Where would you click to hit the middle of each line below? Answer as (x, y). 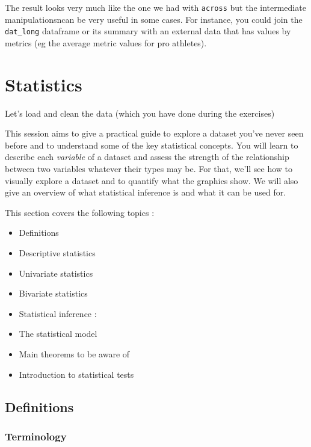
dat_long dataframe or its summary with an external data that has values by (148, 31)
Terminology (36, 436)
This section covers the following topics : (80, 212)
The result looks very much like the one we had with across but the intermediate (155, 7)
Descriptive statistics (57, 252)
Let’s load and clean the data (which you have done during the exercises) (140, 113)
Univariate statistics (56, 273)
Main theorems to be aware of (74, 353)
